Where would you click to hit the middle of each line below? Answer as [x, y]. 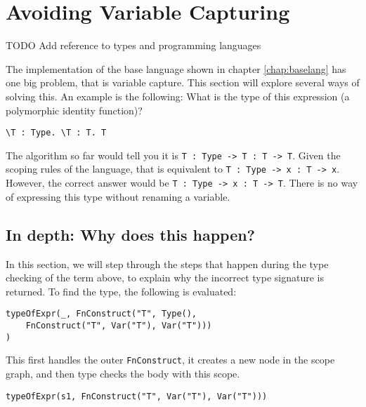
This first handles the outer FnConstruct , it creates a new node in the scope [170, 360]
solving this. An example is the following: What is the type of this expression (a [178, 96]
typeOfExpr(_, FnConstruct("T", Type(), [102, 314]
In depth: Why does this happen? [131, 234]
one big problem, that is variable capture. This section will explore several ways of [183, 82]
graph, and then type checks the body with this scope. [123, 373]
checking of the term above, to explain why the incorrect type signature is [165, 278]
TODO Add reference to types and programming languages [133, 45]
